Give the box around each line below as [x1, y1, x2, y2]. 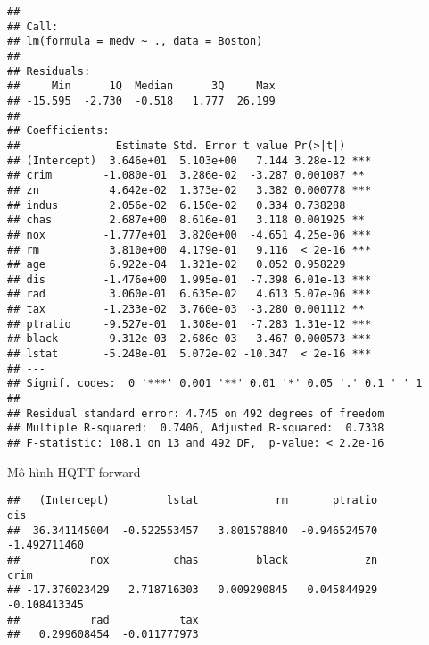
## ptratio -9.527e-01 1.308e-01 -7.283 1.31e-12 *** [7, 317, 372, 331]
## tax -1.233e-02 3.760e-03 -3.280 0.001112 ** [7, 303, 365, 316]
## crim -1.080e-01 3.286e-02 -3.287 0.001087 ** [7, 169, 365, 182]
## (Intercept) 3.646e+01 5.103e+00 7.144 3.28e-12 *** [7, 154, 372, 167]
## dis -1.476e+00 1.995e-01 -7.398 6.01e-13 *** [7, 272, 372, 286]
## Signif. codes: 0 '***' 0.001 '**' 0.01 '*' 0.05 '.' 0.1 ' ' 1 [7, 377, 423, 390]
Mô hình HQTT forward [7, 462, 141, 481]
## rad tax [7, 613, 199, 626]
